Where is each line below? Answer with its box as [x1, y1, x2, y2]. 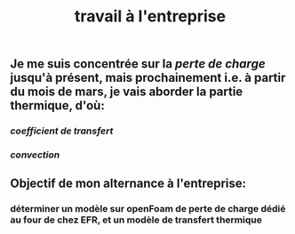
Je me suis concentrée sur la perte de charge [10, 56, 266, 72]
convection [10, 149, 60, 161]
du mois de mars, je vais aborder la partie [10, 85, 243, 100]
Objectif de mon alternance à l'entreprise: [10, 176, 247, 191]
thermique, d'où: [10, 98, 105, 113]
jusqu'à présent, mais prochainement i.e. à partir [10, 70, 286, 85]
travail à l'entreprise [75, 6, 226, 27]
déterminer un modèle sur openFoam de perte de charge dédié [10, 203, 286, 215]
